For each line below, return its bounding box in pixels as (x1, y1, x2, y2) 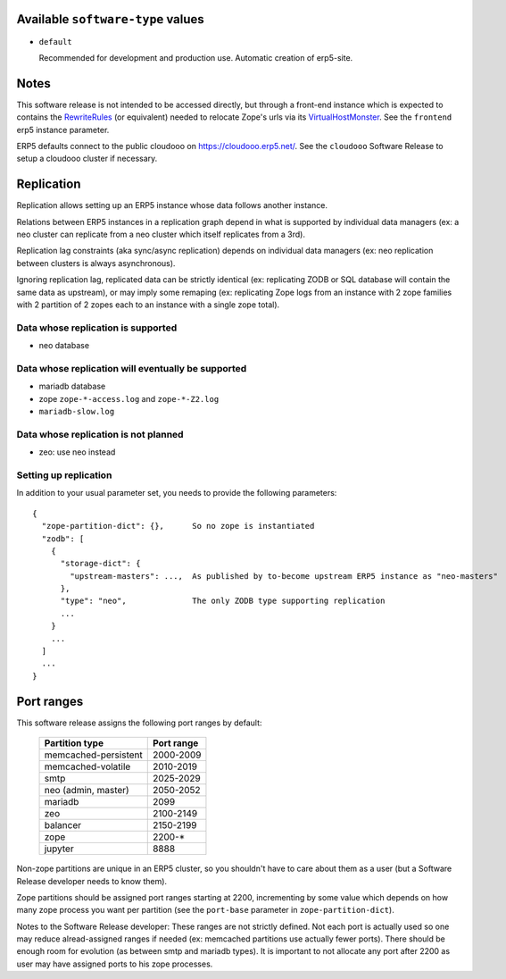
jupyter (44, 842, 75, 855)
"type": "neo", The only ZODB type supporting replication (60, 596, 386, 607)
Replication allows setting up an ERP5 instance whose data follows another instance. (16, 200, 328, 211)
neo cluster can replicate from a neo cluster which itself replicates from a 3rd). (16, 229, 305, 240)
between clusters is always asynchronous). (16, 257, 176, 268)
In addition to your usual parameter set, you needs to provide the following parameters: (16, 488, 337, 498)
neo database (38, 340, 89, 351)
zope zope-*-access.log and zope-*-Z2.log (38, 393, 220, 404)
